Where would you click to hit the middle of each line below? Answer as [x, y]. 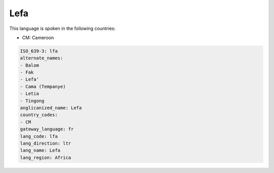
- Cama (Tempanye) [43, 86]
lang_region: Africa [45, 158]
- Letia [29, 94]
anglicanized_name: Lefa [51, 108]
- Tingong [32, 101]
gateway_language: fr [47, 129]
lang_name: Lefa [40, 150]
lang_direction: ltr [45, 143]
